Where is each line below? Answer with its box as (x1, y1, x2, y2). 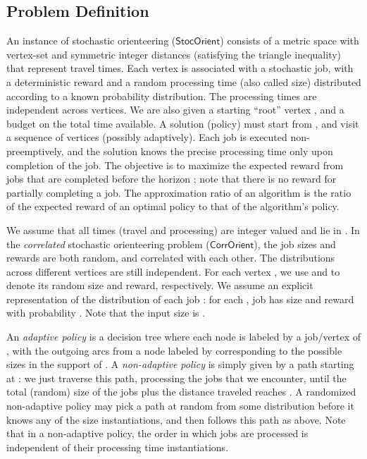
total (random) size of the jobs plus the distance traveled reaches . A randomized (6, 384, 356, 399)
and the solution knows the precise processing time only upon (67, 143, 333, 158)
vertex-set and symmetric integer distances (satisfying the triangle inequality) (6, 47, 342, 61)
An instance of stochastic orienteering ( (6, 33, 176, 48)
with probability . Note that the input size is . (6, 305, 206, 320)
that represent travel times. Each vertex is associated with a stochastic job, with (6, 61, 354, 75)
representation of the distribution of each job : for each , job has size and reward (6, 291, 354, 306)
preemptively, (6, 143, 64, 158)
